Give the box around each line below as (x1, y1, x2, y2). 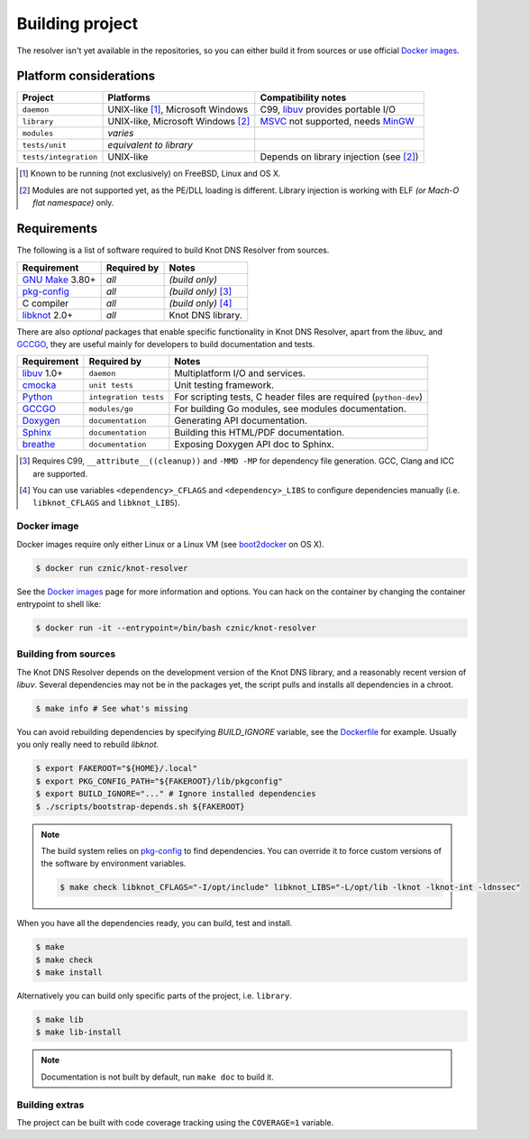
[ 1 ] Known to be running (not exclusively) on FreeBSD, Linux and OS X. (19, 168, 281, 179)
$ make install (35, 968, 103, 978)
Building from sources (16, 648, 116, 660)
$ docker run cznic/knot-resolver (35, 563, 188, 573)
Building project (16, 14, 139, 33)
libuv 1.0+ (22, 367, 63, 380)
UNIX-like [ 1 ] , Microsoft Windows (107, 104, 249, 116)
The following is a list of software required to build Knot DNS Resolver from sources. (16, 244, 330, 256)
